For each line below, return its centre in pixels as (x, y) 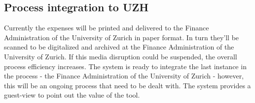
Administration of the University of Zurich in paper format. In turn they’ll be (122, 37)
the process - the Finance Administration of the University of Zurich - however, (124, 76)
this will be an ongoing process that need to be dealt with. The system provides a (127, 85)
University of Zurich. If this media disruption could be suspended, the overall (121, 56)
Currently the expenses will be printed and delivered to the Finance (107, 28)
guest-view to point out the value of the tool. (72, 95)
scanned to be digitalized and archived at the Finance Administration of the (119, 47)
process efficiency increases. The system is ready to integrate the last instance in (125, 66)
